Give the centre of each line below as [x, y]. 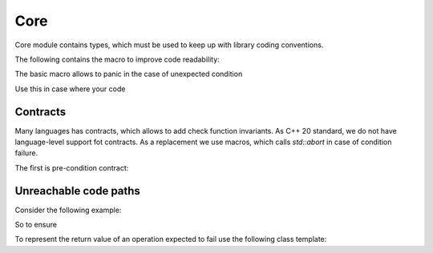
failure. [26, 153]
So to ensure [36, 225]
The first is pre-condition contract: [72, 167]
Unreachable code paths [77, 191]
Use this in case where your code [70, 89]
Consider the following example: [68, 210]
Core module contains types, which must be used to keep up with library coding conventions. [169, 45]
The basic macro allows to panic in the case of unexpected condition [129, 74]
